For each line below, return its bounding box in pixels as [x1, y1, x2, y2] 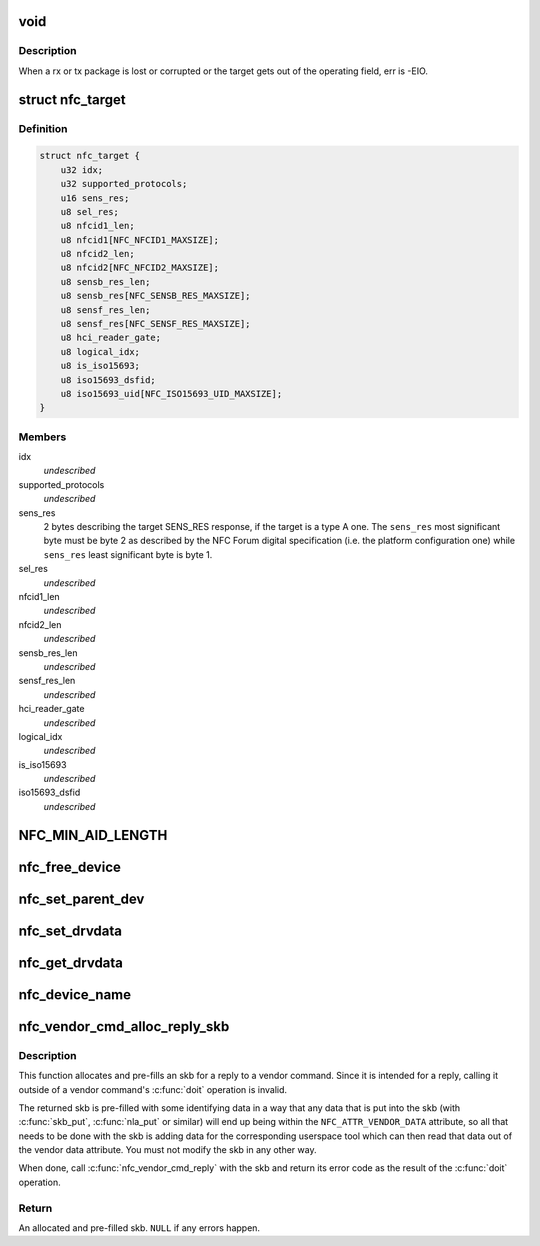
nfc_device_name [18, 986, 132, 1003]
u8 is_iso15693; [60, 360, 140, 372]
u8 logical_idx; [60, 346, 140, 357]
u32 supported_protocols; [60, 178, 188, 190]
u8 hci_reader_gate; [60, 332, 162, 344]
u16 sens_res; [60, 192, 130, 204]
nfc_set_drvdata [18, 922, 123, 939]
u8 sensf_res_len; [60, 304, 151, 315]
